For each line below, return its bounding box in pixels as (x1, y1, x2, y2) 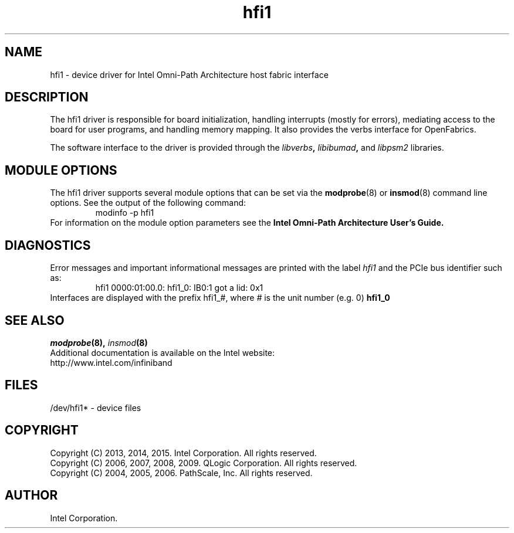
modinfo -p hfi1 (95, 208, 154, 218)
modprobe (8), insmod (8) (50, 337, 148, 348)
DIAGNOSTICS (5, 237, 91, 253)
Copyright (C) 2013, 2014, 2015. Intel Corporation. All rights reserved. (50, 447, 317, 458)
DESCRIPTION (5, 90, 89, 105)
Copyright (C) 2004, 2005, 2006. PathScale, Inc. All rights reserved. (50, 467, 313, 478)
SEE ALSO (5, 313, 65, 328)
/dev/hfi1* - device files (50, 402, 141, 413)
